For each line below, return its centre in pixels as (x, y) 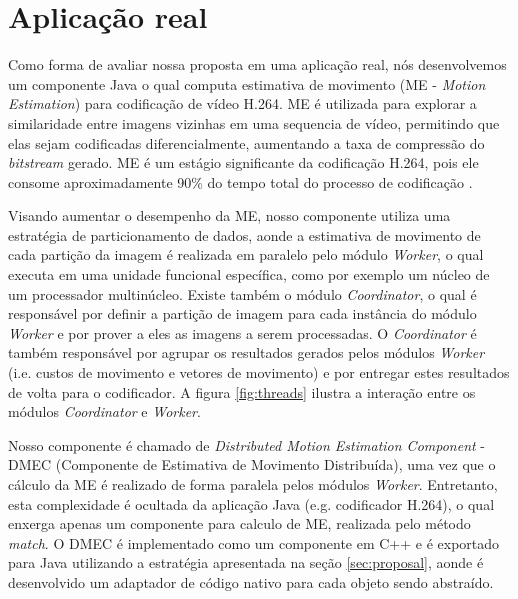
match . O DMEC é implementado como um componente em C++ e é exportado (254, 542)
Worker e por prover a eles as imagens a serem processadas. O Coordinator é (242, 332)
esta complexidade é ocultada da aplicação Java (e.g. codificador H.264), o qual (251, 503)
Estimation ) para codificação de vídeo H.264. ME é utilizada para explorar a (242, 103)
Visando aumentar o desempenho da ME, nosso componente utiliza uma (229, 215)
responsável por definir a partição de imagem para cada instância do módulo (242, 313)
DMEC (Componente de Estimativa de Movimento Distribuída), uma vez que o (252, 464)
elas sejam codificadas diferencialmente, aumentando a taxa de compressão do (246, 142)
